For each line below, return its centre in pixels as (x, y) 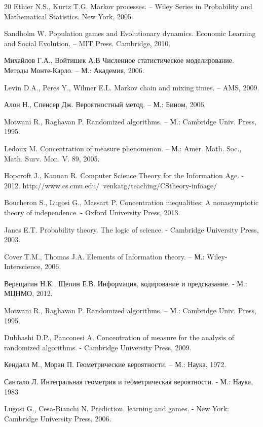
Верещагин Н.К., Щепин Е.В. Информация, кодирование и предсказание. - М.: (126, 283)
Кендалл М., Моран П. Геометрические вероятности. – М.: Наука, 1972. (115, 364)
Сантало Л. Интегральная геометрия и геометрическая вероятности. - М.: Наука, (129, 382)
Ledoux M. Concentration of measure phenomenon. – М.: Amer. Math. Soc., (123, 148)
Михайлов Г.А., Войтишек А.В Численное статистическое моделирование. (119, 60)
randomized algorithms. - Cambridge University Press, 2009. (98, 347)
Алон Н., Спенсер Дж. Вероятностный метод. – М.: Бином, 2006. (105, 104)
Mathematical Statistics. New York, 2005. (69, 16)
